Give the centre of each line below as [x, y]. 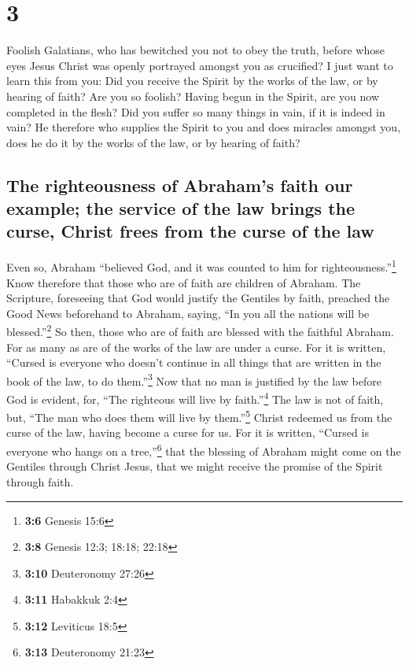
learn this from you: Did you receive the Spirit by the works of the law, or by [192, 81]
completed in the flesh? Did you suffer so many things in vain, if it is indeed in [196, 111]
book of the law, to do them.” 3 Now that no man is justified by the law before [194, 379]
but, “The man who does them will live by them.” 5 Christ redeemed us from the [199, 416]
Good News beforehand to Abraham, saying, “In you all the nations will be [188, 313]
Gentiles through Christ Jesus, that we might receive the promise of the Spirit [195, 466]
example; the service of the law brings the [181, 208]
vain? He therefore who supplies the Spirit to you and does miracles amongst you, [204, 127]
